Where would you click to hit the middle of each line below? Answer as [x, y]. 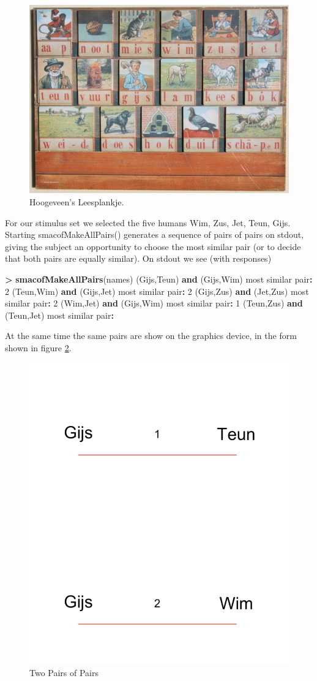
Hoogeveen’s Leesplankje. [77, 201]
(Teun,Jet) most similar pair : [59, 315]
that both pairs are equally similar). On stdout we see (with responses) [138, 258]
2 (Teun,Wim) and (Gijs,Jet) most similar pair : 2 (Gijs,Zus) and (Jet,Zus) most [157, 291]
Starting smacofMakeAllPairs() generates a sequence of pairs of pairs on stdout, [155, 234]
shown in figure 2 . [38, 347]
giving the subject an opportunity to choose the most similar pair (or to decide [153, 246]
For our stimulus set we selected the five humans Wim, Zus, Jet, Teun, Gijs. [148, 222]
